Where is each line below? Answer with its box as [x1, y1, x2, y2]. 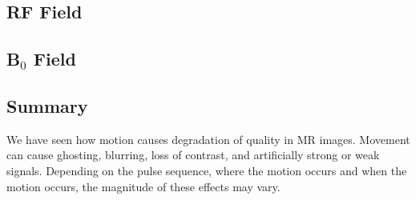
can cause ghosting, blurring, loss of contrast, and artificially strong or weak [6, 146, 380, 163]
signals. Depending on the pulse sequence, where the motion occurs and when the [6, 162, 407, 178]
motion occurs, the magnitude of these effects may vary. [6, 178, 281, 194]
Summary [6, 93, 88, 118]
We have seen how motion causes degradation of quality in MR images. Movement [6, 130, 410, 147]
